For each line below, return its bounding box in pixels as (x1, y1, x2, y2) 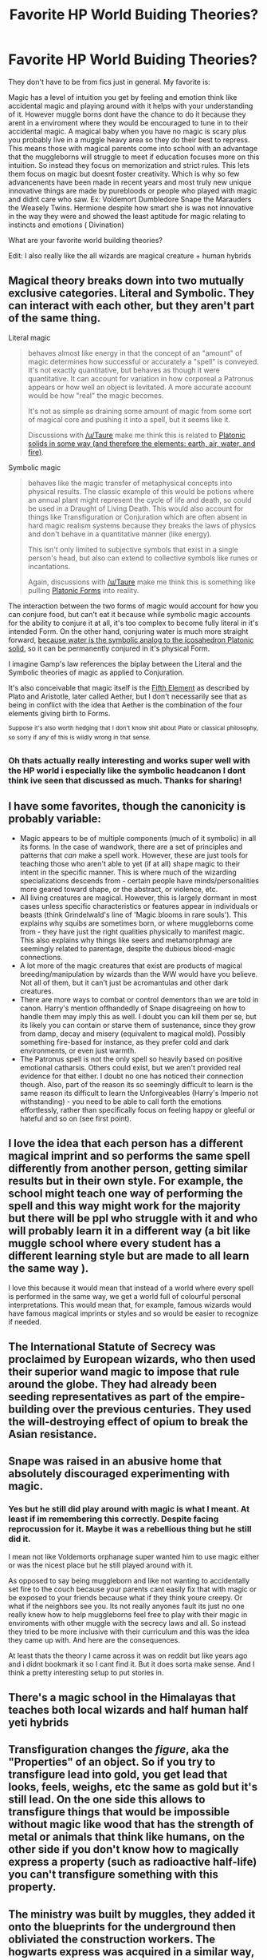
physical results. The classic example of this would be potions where (27, 486, 254, 496)
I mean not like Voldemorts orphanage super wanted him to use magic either (8, 1552, 260, 1561)
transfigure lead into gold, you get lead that (8, 1768, 228, 1782)
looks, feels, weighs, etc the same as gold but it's (8, 1780, 257, 1794)
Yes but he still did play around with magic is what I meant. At (8, 1504, 250, 1515)
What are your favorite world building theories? (8, 235, 163, 245)
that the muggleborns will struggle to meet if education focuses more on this (8, 152, 260, 161)
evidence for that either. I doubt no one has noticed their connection (19, 1071, 245, 1081)
